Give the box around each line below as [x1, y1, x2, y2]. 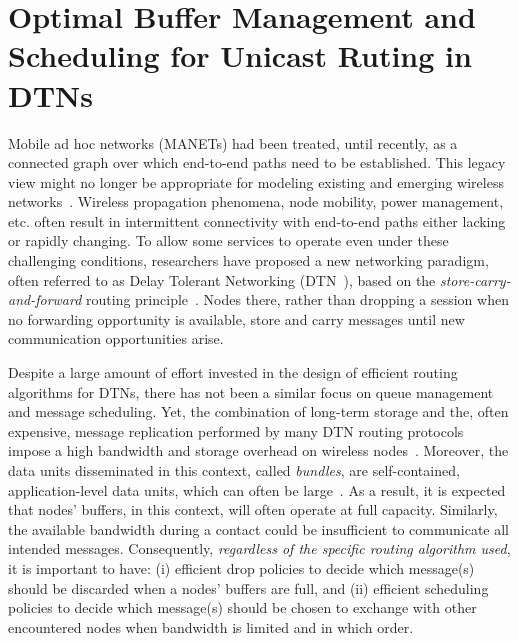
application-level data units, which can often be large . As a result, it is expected [8, 479, 506, 500]
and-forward [8, 289, 82, 310]
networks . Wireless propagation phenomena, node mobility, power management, [8, 191, 504, 212]
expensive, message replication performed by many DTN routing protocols [8, 420, 464, 441]
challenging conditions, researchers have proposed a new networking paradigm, [8, 250, 489, 271]
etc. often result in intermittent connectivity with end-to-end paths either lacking [8, 210, 506, 231]
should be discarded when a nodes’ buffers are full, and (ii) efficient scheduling [8, 577, 489, 598]
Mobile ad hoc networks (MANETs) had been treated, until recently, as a [8, 132, 458, 153]
